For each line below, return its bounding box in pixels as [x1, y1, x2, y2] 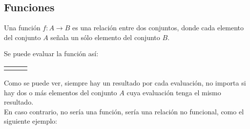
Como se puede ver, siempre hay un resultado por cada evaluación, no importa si [4, 77, 246, 87]
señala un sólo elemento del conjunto [50, 32, 160, 42]
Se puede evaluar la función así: [4, 48, 99, 59]
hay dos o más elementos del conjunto [4, 87, 117, 97]
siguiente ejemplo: [4, 116, 57, 126]
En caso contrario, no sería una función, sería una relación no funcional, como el [4, 106, 244, 116]
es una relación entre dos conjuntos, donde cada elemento [72, 22, 244, 33]
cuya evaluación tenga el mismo [126, 87, 221, 97]
